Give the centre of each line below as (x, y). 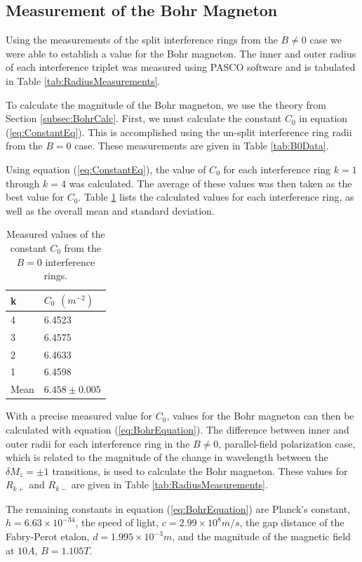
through (23, 183)
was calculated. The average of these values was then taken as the (210, 183)
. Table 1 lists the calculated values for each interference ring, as (216, 197)
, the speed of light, (117, 522)
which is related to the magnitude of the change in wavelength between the (167, 457)
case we (326, 40)
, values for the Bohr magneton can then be (260, 416)
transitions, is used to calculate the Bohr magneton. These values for (200, 470)
